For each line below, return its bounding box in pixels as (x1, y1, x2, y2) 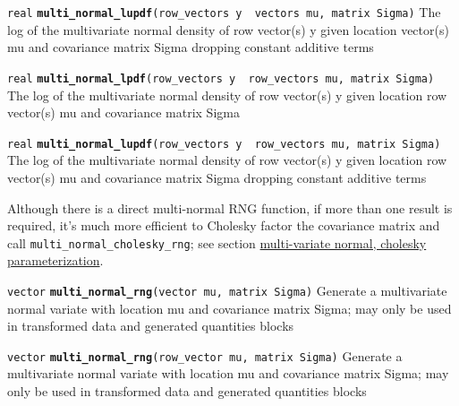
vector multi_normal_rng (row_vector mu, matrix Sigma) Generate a (7, 346, 403, 365)
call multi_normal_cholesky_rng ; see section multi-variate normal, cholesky (7, 233, 427, 252)
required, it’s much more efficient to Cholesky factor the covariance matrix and (7, 216, 440, 235)
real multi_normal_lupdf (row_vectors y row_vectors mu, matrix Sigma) (7, 137, 441, 151)
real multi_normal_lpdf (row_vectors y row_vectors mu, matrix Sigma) (7, 72, 435, 85)
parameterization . (7, 251, 104, 270)
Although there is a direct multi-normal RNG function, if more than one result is (7, 198, 453, 217)
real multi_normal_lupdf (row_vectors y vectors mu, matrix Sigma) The (7, 3, 441, 21)
